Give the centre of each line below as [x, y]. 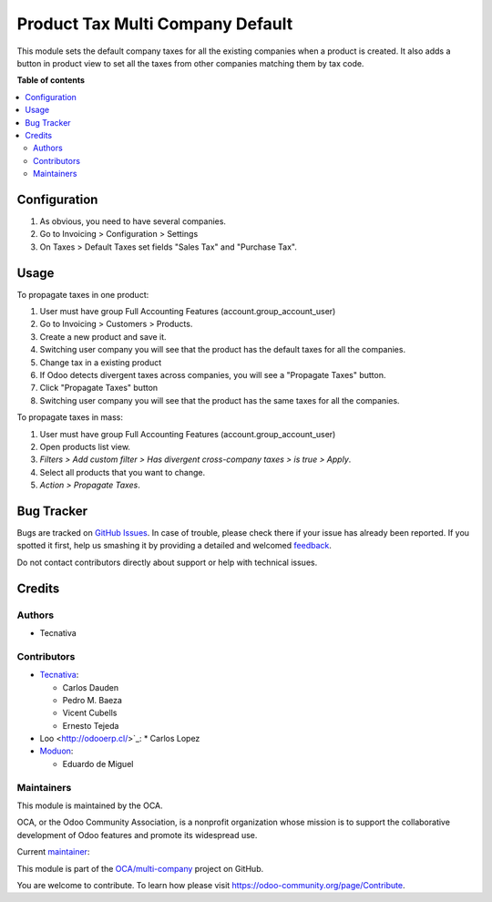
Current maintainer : [53, 852]
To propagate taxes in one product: [83, 294]
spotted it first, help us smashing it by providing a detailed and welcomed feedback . [174, 546]
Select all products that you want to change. [122, 472]
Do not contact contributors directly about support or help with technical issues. [167, 562]
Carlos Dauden [90, 687]
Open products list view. [85, 446]
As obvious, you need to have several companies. [133, 221]
